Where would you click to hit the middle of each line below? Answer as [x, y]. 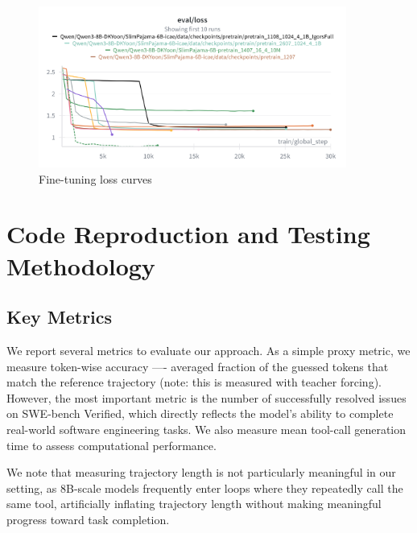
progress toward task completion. [88, 519]
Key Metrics [60, 317]
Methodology [81, 265]
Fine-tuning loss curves [95, 178]
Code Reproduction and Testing [188, 234]
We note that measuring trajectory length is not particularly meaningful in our [201, 472]
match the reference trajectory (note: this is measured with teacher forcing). [194, 382]
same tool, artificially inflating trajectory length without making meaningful [194, 504]
